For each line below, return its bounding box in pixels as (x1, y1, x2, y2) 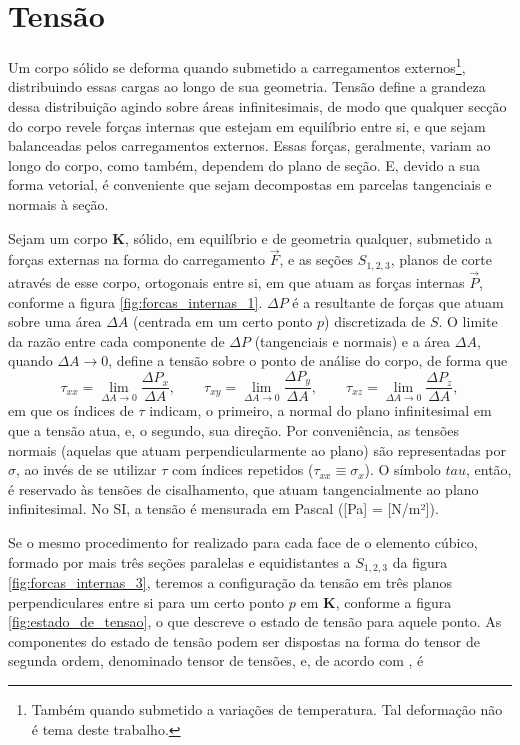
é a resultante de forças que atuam (292, 291, 504, 312)
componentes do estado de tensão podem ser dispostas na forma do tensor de (8, 630, 481, 651)
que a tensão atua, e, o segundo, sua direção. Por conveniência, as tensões (8, 420, 460, 441)
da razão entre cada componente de (8, 330, 225, 351)
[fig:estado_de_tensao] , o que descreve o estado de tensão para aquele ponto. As (8, 611, 502, 632)
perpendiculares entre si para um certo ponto (8, 591, 285, 612)
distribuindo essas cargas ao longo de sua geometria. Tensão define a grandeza (8, 76, 486, 97)
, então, (466, 459, 512, 480)
